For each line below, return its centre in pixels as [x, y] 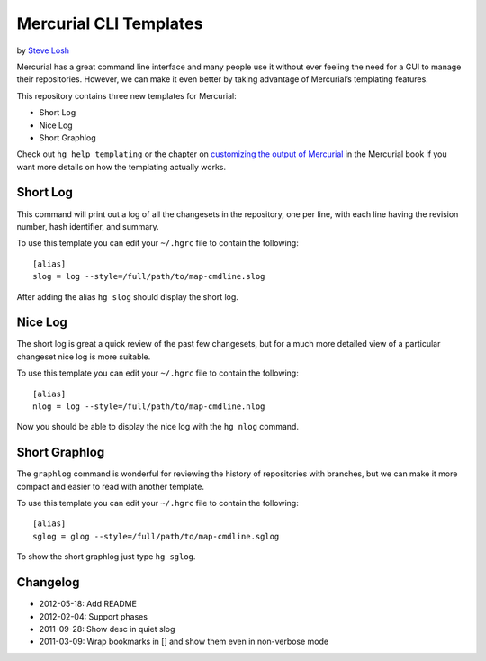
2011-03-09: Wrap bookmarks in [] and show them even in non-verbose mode [184, 642]
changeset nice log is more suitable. [84, 357]
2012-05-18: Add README [88, 604]
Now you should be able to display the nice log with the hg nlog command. [157, 427]
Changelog [48, 582]
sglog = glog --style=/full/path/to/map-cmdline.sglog [156, 536]
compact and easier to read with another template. [110, 486]
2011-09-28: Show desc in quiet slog [107, 629]
